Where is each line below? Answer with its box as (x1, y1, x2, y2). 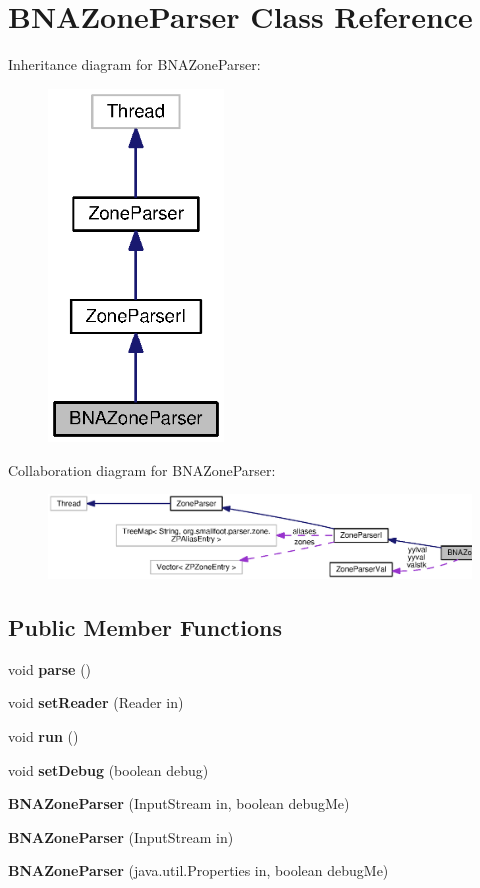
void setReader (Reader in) (8, 692, 184, 713)
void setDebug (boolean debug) (8, 759, 209, 780)
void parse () (8, 658, 92, 679)
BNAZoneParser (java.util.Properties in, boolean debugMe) (8, 860, 389, 881)
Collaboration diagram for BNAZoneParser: (8, 459, 276, 480)
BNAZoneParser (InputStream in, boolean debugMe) (8, 793, 350, 814)
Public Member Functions (8, 612, 282, 643)
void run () (8, 726, 79, 747)
